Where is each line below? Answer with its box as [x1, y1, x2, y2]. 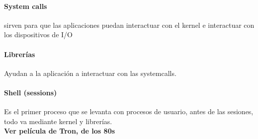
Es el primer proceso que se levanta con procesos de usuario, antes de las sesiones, [4, 106, 254, 117]
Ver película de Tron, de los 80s [4, 126, 115, 136]
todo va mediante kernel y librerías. [4, 116, 112, 126]
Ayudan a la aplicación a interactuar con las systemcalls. [4, 68, 176, 78]
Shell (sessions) [4, 87, 57, 97]
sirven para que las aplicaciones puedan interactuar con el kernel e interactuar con [4, 19, 255, 30]
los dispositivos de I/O [4, 29, 73, 40]
